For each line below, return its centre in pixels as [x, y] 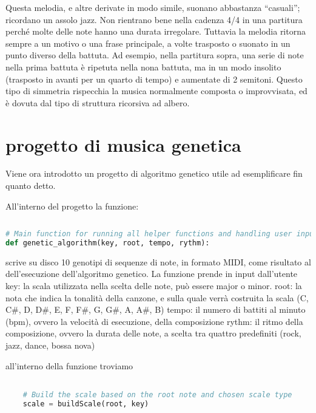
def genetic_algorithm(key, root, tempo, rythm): [108, 243]
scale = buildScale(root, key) [86, 404]
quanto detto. [31, 186]
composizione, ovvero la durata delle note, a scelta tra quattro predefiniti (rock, [153, 333]
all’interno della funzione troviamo [69, 365]
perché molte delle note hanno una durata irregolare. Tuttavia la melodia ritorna [156, 31]
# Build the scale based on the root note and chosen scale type [157, 394]
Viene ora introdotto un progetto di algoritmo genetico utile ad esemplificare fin [154, 173]
